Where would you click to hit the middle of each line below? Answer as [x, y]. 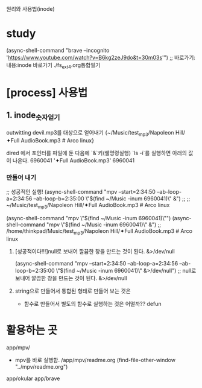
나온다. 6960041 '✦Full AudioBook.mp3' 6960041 [74, 160]
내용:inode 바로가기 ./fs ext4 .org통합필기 [53, 65]
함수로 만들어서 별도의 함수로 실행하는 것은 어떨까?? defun [93, 304]
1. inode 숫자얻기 [33, 116]
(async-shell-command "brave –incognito [58, 50]
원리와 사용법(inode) [31, 9]
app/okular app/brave [33, 378]
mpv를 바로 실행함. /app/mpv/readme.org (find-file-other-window [95, 360]
